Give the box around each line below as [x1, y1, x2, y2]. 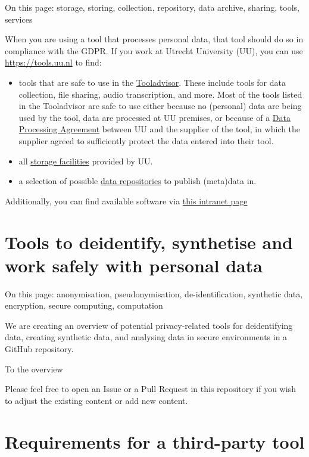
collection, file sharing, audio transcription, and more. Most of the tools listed [18, 88, 302, 100]
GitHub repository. [5, 343, 74, 355]
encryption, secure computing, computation [5, 299, 163, 312]
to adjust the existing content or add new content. [5, 394, 188, 406]
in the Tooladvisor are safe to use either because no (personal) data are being [18, 100, 302, 112]
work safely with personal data [5, 253, 263, 277]
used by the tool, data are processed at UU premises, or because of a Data [18, 111, 291, 123]
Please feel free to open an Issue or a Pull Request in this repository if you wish [5, 383, 296, 395]
